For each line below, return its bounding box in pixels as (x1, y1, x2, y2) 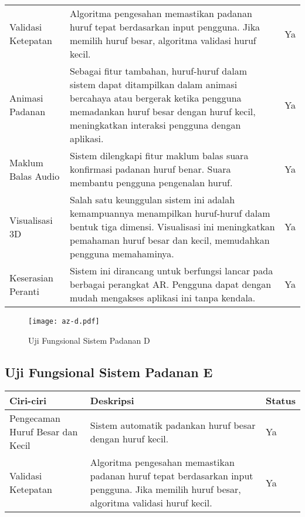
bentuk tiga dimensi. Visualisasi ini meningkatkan (70, 220, 275, 233)
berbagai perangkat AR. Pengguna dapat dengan (70, 277, 272, 291)
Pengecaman (9, 411, 60, 425)
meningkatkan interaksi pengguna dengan (70, 118, 241, 132)
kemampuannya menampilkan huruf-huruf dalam (70, 206, 270, 220)
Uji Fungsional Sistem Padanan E (5, 362, 213, 381)
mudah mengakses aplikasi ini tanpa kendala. (70, 291, 256, 304)
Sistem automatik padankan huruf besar (90, 418, 256, 432)
